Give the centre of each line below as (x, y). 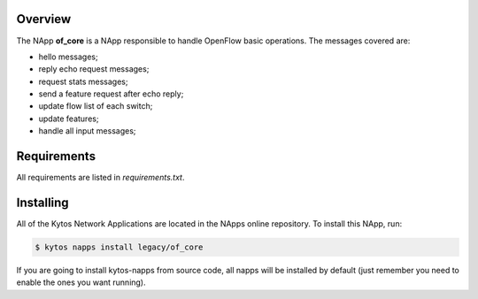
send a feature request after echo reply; (111, 94)
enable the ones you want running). (81, 282)
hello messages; (68, 57)
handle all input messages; (87, 131)
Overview (44, 19)
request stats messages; (83, 81)
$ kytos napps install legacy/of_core (119, 247)
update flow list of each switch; (96, 106)
